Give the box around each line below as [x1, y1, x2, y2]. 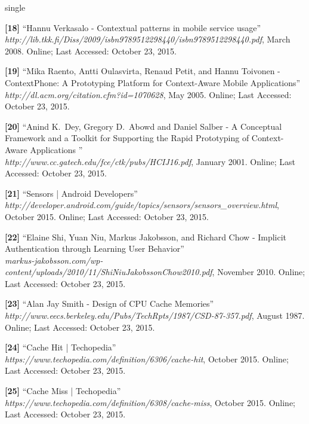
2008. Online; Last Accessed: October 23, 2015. [5, 44, 177, 57]
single [5, 1, 26, 13]
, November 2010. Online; [212, 266, 305, 278]
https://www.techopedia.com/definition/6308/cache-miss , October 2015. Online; [5, 396, 296, 408]
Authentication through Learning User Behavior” [5, 242, 184, 255]
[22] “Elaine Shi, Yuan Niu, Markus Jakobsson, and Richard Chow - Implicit [5, 230, 287, 243]
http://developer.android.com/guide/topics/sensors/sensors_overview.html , [5, 199, 279, 211]
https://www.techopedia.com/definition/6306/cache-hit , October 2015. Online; [5, 352, 289, 365]
